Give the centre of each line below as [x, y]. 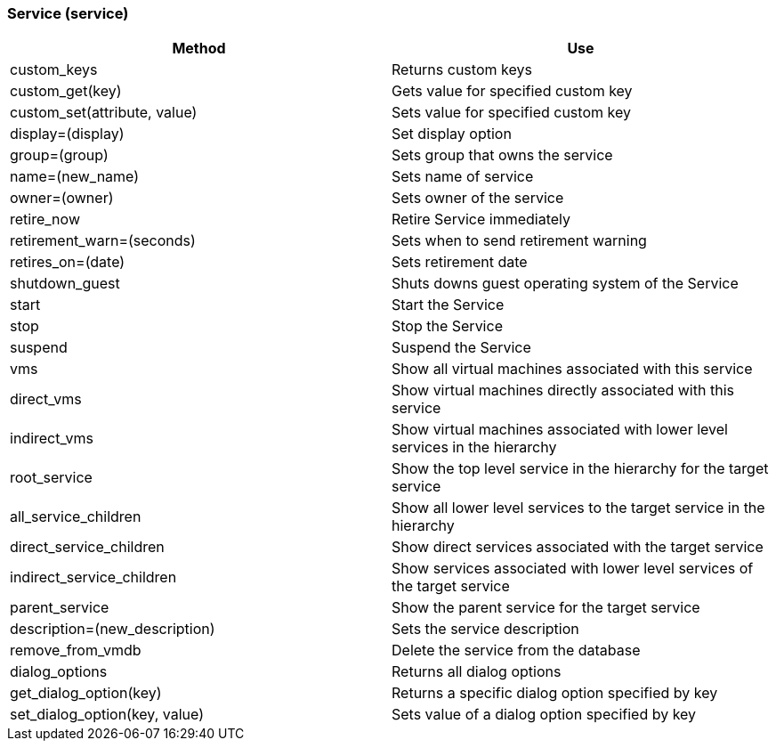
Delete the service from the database [516, 650]
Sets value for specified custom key [511, 113]
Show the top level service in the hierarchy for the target [580, 469]
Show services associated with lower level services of [573, 569]
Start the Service [448, 305]
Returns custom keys [462, 70]
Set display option [452, 134]
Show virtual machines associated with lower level [560, 430]
